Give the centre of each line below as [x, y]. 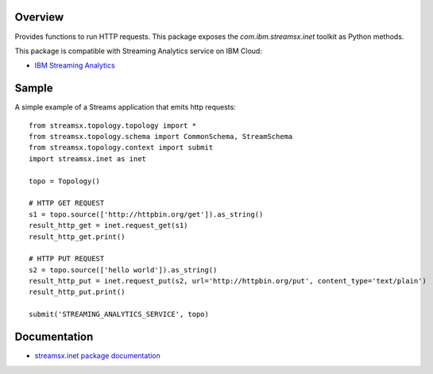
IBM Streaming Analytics [75, 66]
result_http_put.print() [77, 292]
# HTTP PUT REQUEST [67, 259]
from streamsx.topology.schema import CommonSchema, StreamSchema [161, 136]
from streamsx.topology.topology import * [113, 125]
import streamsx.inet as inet [88, 158]
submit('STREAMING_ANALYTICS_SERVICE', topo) [119, 314]
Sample [34, 89]
